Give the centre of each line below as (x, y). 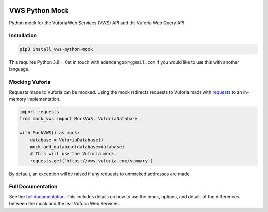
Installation (23, 36)
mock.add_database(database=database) (77, 147)
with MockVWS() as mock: (50, 133)
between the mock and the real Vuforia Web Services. (65, 204)
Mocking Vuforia (30, 82)
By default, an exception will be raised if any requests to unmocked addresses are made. (100, 174)
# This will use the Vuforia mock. (73, 154)
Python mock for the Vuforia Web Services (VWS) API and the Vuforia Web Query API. (97, 23)
